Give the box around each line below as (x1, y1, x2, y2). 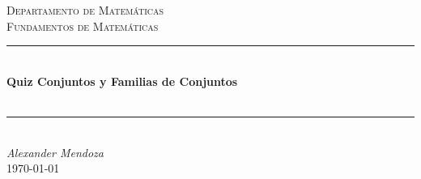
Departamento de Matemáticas (6, 2, 164, 18)
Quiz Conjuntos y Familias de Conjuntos (6, 72, 238, 89)
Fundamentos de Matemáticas (6, 17, 159, 34)
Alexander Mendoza (6, 143, 104, 160)
